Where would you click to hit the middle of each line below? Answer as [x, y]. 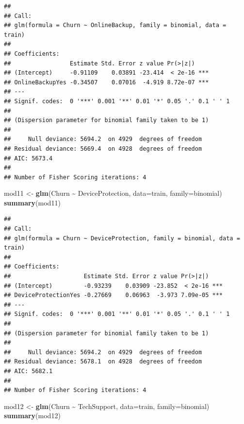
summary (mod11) [32, 202]
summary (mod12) [32, 416]
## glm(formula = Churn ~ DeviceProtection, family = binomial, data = [122, 238]
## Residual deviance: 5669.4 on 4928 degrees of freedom [103, 149]
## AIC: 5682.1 [28, 371]
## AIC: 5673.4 [28, 158]
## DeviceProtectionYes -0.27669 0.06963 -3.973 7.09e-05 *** [114, 295]
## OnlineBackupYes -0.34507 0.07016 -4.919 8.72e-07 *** [106, 82]
